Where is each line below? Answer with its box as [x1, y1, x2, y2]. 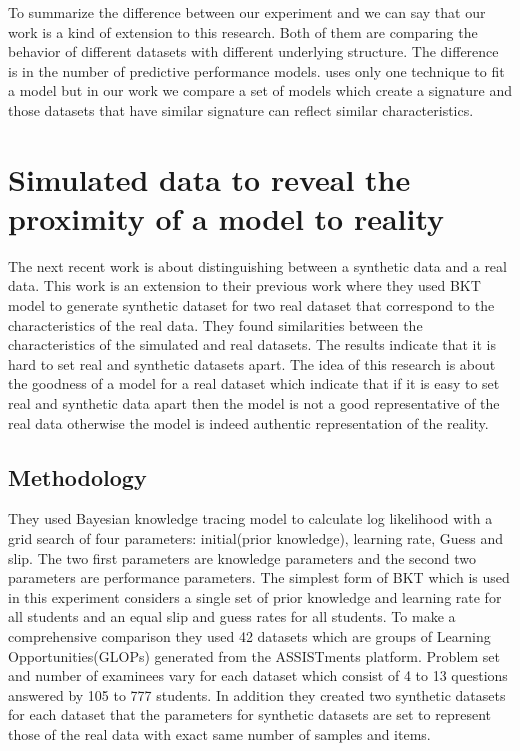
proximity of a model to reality [8, 197, 445, 238]
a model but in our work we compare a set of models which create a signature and [8, 80, 512, 101]
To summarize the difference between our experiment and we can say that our [8, 2, 486, 22]
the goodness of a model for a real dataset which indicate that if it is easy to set [8, 373, 500, 394]
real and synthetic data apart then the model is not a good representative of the [8, 393, 500, 414]
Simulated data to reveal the [8, 158, 411, 199]
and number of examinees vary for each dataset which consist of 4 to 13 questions [8, 665, 508, 686]
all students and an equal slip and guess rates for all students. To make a [8, 606, 456, 627]
